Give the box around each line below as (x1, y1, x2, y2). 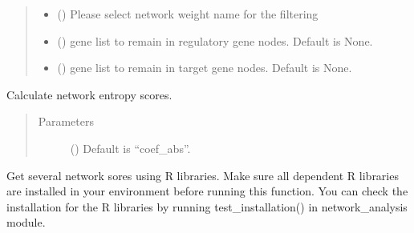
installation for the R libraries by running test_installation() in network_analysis (6, 198, 408, 215)
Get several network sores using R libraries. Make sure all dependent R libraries (6, 167, 399, 183)
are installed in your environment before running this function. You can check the (6, 183, 408, 199)
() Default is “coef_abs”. (70, 139, 191, 156)
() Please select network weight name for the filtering (57, 6, 319, 22)
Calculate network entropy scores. (6, 86, 172, 102)
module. (6, 214, 46, 231)
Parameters (38, 113, 94, 130)
